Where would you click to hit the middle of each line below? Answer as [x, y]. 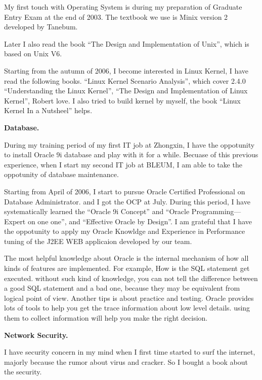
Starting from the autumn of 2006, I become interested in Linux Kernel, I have [126, 70]
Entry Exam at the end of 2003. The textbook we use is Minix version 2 [116, 16]
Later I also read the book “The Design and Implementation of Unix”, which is [127, 43]
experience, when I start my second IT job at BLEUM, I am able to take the [123, 164]
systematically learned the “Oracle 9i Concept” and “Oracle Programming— [123, 211]
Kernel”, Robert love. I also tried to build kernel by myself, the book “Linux [122, 100]
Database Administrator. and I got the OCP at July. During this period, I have [127, 201]
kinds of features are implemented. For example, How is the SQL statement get [127, 268]
